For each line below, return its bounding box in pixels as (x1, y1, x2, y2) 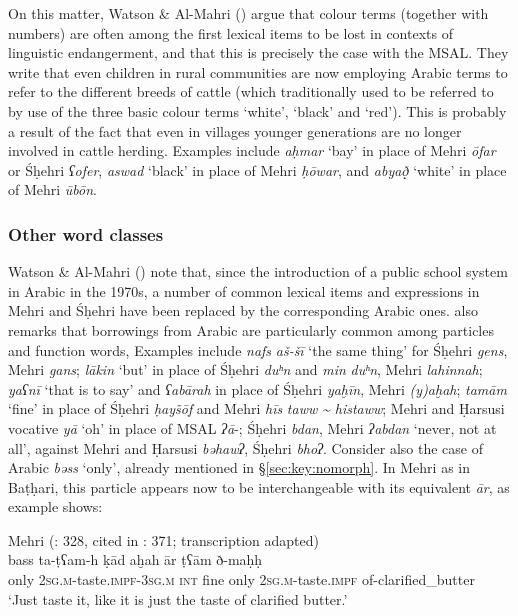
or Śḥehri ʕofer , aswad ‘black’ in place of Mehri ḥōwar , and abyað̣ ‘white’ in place (8, 159, 507, 180)
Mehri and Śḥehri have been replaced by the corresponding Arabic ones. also (8, 300, 478, 321)
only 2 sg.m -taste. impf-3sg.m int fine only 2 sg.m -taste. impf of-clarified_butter (8, 569, 475, 590)
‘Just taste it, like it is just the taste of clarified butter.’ (8, 588, 348, 609)
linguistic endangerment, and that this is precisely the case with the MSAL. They (8, 42, 509, 63)
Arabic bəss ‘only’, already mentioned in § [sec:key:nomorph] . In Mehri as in (8, 457, 470, 478)
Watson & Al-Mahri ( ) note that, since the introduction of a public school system (8, 261, 508, 282)
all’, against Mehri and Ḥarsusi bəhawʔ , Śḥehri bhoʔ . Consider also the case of (8, 437, 484, 458)
